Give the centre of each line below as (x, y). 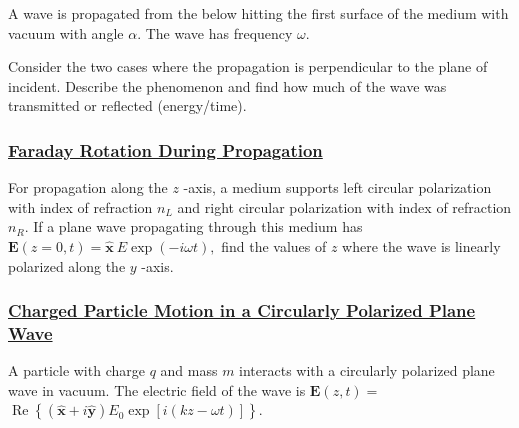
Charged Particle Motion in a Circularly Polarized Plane (242, 310)
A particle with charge (76, 370)
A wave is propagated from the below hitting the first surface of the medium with (258, 13)
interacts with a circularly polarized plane (367, 370)
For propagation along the (88, 187)
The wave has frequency (219, 32)
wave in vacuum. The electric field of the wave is (157, 389)
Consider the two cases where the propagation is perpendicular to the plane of (248, 66)
